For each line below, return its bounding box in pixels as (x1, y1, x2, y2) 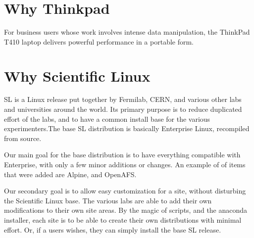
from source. (4, 133, 42, 143)
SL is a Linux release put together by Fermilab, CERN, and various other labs (4, 94, 242, 104)
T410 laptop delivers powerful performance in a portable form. (4, 36, 194, 47)
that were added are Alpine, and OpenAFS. (4, 169, 137, 179)
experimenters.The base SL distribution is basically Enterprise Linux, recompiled (4, 123, 250, 134)
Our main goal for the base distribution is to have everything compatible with (4, 149, 241, 160)
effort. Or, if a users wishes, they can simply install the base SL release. (4, 224, 221, 235)
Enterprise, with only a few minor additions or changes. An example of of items (4, 159, 246, 169)
